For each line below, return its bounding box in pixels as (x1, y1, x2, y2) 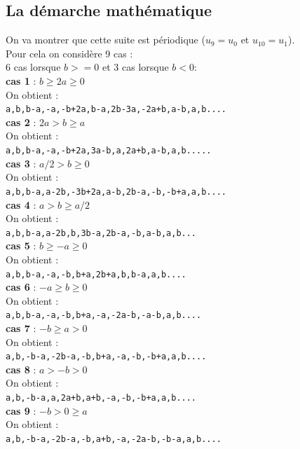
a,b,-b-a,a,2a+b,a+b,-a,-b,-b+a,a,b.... (6, 393, 197, 403)
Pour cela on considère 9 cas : (6, 46, 133, 60)
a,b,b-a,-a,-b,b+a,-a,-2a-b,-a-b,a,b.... (6, 310, 202, 321)
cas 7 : (6, 321, 36, 336)
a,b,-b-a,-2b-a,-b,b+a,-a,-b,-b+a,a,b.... (6, 352, 207, 362)
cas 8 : (6, 361, 36, 376)
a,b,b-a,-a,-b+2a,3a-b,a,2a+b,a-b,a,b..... (6, 146, 212, 156)
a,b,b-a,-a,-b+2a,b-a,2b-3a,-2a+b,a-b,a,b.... (6, 104, 226, 115)
